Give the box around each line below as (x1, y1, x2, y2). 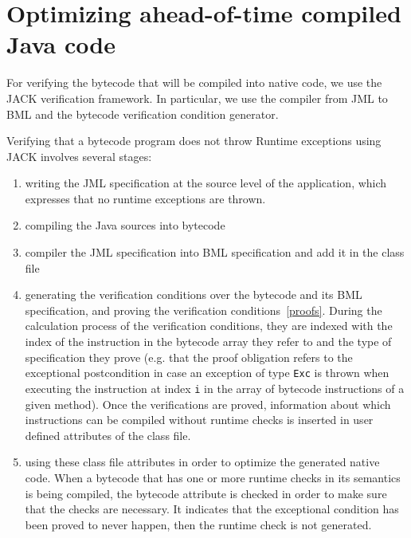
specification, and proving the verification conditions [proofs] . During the (25, 301, 382, 318)
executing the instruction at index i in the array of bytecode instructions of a (25, 379, 405, 396)
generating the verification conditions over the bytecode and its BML (25, 286, 362, 303)
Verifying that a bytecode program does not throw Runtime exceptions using (6, 132, 382, 149)
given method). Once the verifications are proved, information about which (25, 395, 391, 412)
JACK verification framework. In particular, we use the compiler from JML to (6, 89, 388, 106)
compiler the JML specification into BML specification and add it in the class (25, 244, 405, 261)
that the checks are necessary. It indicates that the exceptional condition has (25, 501, 399, 517)
